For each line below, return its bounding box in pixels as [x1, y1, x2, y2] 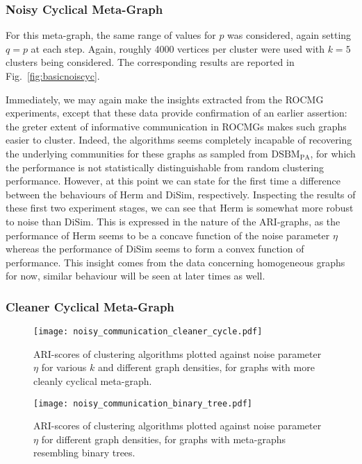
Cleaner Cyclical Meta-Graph [6, 298, 174, 315]
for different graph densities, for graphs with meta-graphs [41, 431, 286, 446]
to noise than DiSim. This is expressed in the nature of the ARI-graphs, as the [6, 214, 340, 228]
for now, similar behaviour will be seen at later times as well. [6, 268, 265, 283]
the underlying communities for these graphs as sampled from [6, 146, 268, 160]
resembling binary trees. [33, 445, 135, 460]
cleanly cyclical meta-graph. [33, 373, 152, 388]
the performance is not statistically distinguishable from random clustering [6, 160, 324, 174]
